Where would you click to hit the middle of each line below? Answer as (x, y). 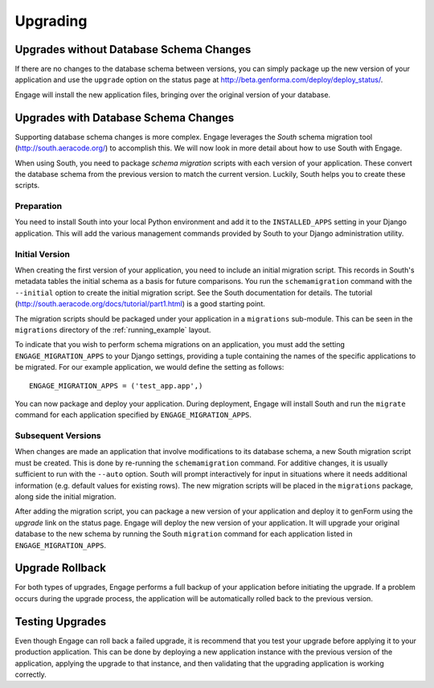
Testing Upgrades (61, 622)
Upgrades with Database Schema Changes (125, 118)
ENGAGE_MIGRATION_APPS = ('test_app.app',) (116, 385)
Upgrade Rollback (61, 568)
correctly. (31, 674)
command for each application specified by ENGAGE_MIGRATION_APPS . (133, 415)
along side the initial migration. (66, 496)
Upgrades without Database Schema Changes (133, 49)
